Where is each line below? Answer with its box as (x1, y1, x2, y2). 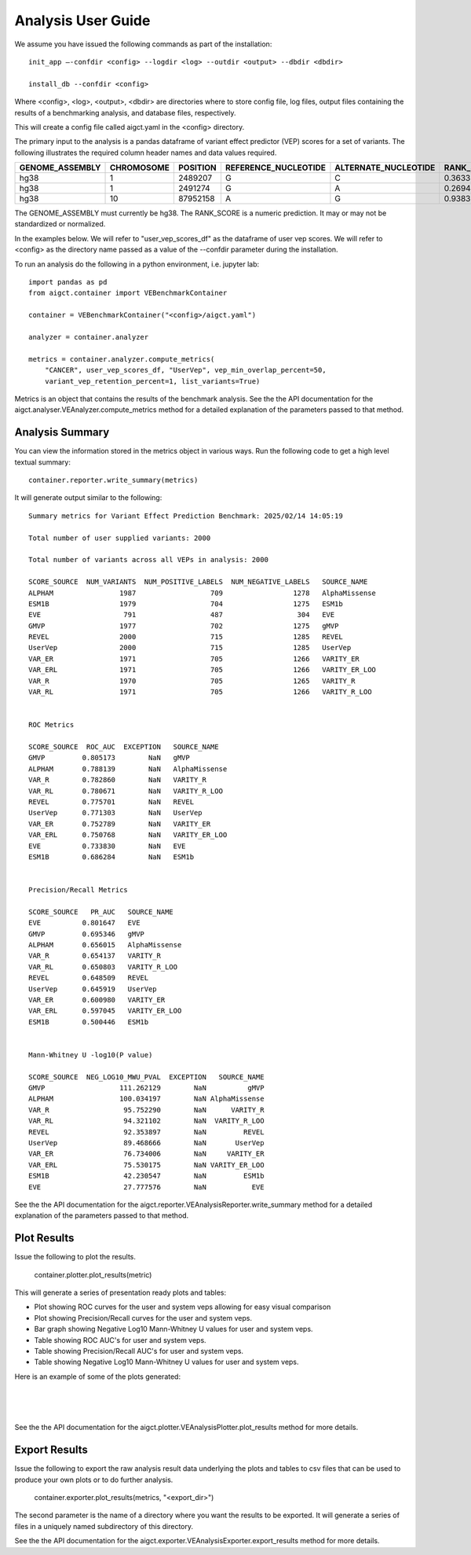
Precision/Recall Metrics (28, 885, 129, 895)
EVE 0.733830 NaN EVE (28, 841, 186, 851)
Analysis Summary (14, 425, 110, 439)
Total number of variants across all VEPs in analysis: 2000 (28, 555, 268, 564)
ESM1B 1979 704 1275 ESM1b (28, 599, 343, 608)
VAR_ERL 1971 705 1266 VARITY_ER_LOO (28, 665, 377, 675)
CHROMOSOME (109, 162, 170, 173)
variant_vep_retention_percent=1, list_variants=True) (44, 377, 261, 385)
